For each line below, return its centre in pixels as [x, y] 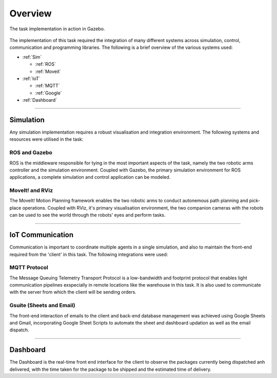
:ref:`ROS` [46, 64]
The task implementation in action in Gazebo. [57, 29]
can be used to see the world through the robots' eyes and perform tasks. [87, 215]
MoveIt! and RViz [31, 191]
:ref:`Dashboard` [40, 100]
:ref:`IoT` [31, 78]
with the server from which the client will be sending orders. [73, 292]
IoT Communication [42, 235]
